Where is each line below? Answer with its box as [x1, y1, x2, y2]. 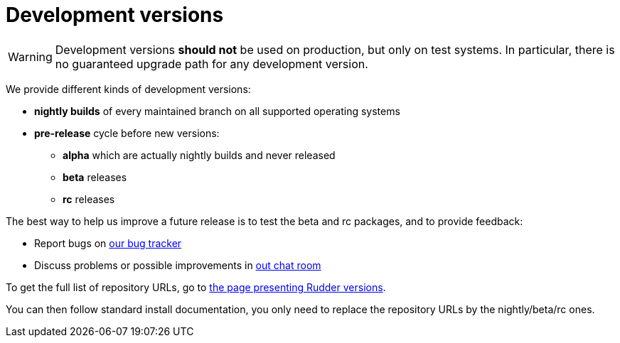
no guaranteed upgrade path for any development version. [55, 56, 368, 71]
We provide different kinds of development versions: [6, 82, 251, 95]
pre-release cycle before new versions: [34, 126, 220, 139]
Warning [8, 49, 53, 64]
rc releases [63, 192, 115, 205]
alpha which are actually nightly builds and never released [63, 148, 336, 161]
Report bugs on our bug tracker [34, 236, 182, 249]
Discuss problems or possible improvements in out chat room [34, 258, 321, 271]
